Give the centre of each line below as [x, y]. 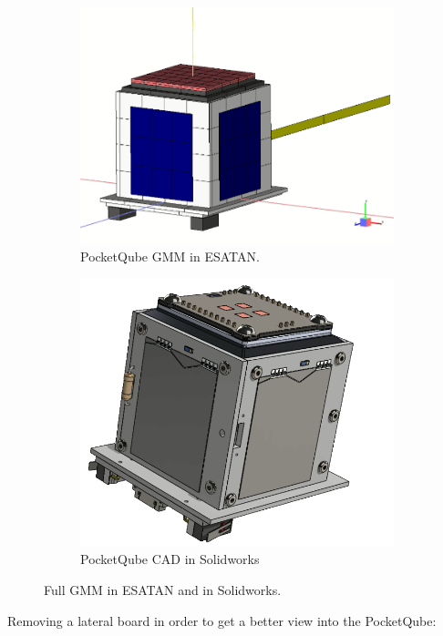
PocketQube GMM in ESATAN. [170, 256]
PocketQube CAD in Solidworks [170, 559]
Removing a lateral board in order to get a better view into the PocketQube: [222, 620]
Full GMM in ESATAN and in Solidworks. [163, 590]
